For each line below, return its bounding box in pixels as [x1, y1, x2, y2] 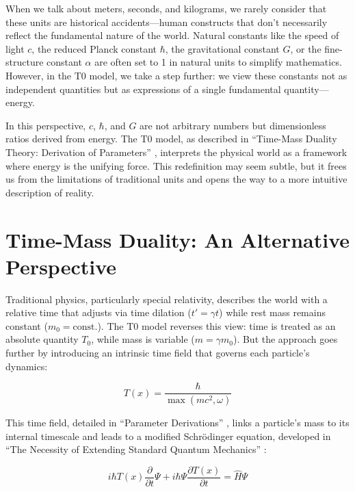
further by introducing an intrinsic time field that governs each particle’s [5, 346, 310, 359]
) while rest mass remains [219, 305, 326, 320]
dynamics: [5, 359, 48, 373]
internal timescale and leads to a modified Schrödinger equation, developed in [5, 428, 331, 443]
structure [5, 55, 44, 69]
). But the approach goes [233, 332, 338, 346]
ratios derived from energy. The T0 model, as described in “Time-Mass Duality [5, 131, 337, 146]
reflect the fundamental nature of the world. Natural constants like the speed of [5, 28, 339, 42]
